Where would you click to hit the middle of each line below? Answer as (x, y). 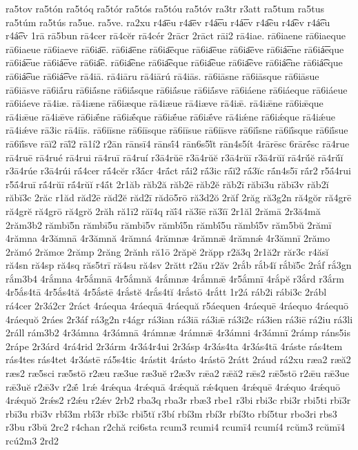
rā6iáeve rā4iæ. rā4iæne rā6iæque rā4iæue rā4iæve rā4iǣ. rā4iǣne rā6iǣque (165, 103)
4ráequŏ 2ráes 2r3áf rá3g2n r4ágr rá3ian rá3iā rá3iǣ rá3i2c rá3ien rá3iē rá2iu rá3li (179, 319)
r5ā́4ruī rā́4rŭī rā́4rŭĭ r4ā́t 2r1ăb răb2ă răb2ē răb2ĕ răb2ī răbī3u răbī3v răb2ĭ (167, 184)
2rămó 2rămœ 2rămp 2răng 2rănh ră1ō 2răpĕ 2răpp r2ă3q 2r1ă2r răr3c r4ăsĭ (167, 251)
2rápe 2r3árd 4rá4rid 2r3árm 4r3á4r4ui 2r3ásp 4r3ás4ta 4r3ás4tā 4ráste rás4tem (174, 346)
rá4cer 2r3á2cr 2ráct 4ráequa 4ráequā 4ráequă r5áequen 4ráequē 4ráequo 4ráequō (177, 306)
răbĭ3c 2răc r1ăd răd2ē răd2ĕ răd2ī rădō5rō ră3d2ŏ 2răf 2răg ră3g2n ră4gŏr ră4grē (179, 197)
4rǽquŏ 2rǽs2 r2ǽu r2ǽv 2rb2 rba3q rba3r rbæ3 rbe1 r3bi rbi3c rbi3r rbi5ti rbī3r (178, 400)
